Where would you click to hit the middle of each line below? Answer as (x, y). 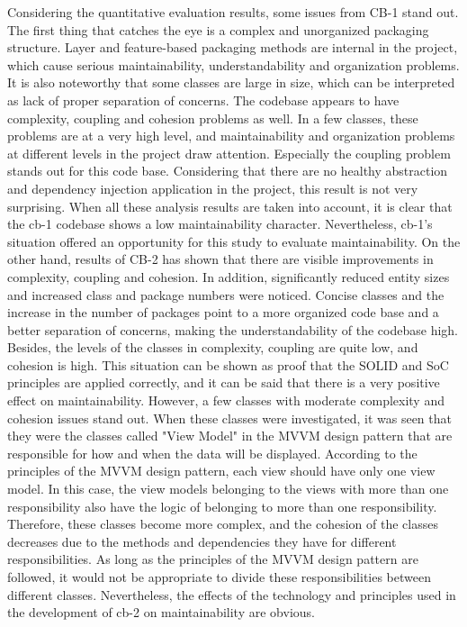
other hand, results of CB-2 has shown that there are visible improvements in (220, 259)
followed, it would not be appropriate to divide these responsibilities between (220, 577)
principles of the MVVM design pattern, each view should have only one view (221, 471)
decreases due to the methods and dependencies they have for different (202, 541)
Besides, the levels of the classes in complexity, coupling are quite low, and (213, 347)
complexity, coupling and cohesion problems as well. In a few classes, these (213, 118)
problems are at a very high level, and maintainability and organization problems (231, 136)
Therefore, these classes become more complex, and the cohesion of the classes (223, 524)
